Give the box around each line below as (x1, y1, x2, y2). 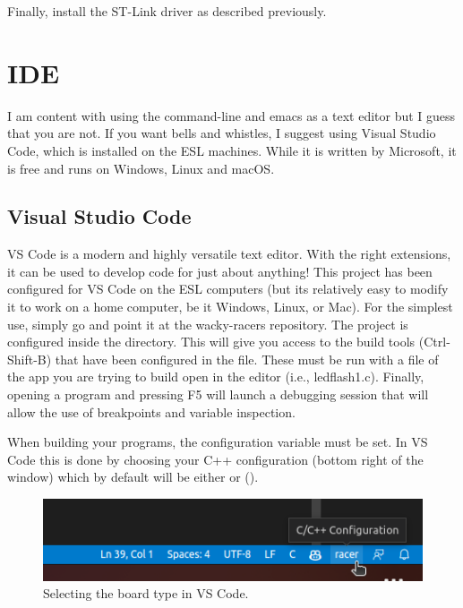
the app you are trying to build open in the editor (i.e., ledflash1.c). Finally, (7, 367, 424, 386)
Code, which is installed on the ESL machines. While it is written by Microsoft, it (7, 141, 457, 159)
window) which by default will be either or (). (7, 467, 259, 486)
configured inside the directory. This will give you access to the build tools (7, 332, 416, 351)
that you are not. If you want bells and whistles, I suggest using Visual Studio (7, 124, 436, 142)
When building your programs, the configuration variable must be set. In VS (7, 432, 428, 451)
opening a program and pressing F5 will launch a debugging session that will (7, 385, 429, 404)
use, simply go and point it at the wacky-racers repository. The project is (7, 314, 408, 333)
